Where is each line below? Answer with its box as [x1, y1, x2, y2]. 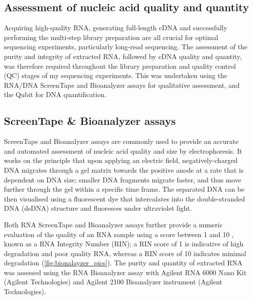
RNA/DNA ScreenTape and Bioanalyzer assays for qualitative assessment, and [4, 80, 240, 90]
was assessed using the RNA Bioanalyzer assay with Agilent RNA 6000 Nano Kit [4, 267, 247, 277]
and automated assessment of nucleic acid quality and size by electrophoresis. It [4, 145, 242, 156]
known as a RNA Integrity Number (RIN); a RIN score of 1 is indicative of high [4, 239, 244, 249]
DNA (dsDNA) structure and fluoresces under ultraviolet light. [4, 203, 192, 213]
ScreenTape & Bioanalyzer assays [4, 113, 176, 128]
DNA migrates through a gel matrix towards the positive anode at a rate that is [4, 164, 244, 175]
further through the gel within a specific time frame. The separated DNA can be [4, 184, 245, 194]
